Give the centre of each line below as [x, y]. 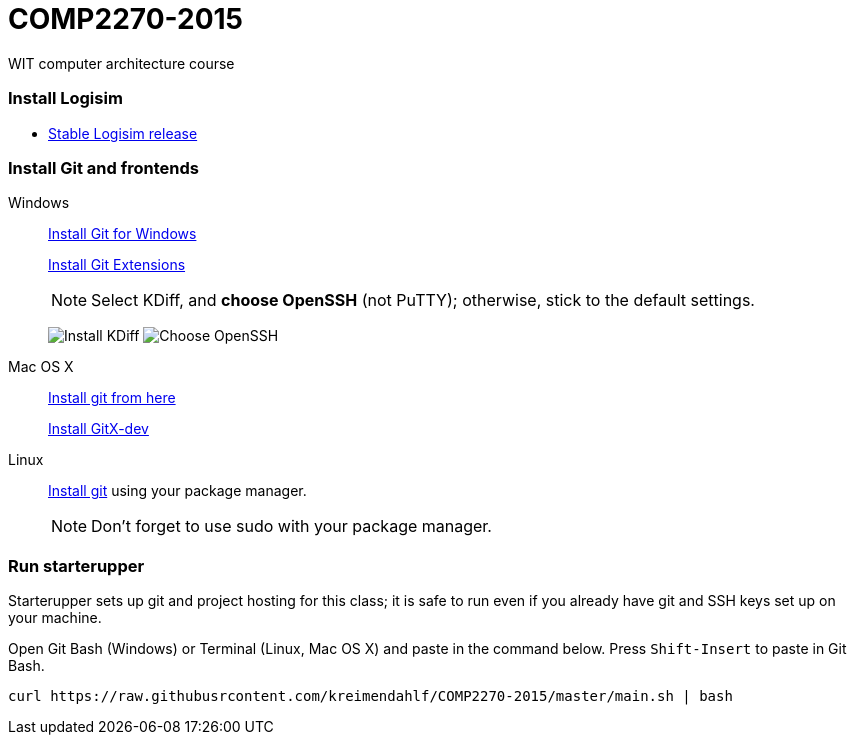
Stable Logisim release [123, 133]
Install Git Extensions [117, 265]
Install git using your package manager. [177, 491]
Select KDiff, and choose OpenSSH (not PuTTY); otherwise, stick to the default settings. [423, 300]
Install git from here [112, 398]
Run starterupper [76, 565]
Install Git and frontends [103, 167]
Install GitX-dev [98, 429]
